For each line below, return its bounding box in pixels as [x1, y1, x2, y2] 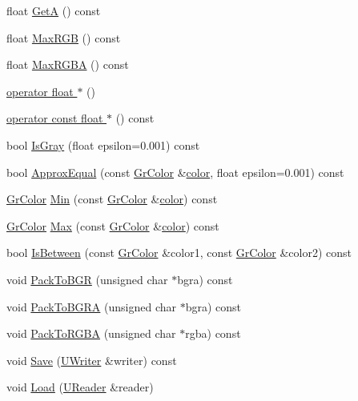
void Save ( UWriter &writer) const [6, 351, 177, 368]
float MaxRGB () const [6, 29, 121, 46]
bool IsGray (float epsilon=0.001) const [6, 136, 200, 153]
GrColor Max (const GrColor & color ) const [6, 217, 219, 234]
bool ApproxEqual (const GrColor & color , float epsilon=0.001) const [6, 163, 344, 180]
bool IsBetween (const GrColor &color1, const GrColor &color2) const [6, 244, 352, 261]
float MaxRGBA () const [6, 56, 129, 73]
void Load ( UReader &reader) [6, 379, 154, 395]
